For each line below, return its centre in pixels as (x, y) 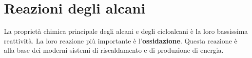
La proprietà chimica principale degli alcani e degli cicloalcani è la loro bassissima (126, 31)
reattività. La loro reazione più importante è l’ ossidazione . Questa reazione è (121, 40)
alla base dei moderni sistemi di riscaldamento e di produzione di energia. (114, 50)
